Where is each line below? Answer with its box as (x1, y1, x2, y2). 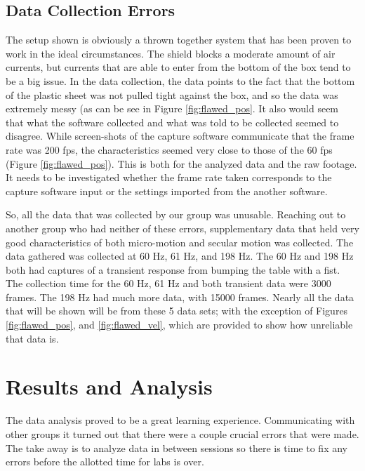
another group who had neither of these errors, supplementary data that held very (6, 220, 359, 235)
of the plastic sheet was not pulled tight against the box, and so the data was (6, 87, 338, 102)
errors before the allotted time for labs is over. (6, 454, 204, 469)
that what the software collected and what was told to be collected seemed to (6, 114, 339, 129)
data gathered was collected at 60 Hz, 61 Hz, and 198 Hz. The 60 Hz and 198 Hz (6, 248, 354, 263)
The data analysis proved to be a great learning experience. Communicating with (6, 413, 355, 427)
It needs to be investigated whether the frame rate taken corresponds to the (6, 170, 332, 185)
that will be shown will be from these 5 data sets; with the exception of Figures (6, 303, 348, 318)
